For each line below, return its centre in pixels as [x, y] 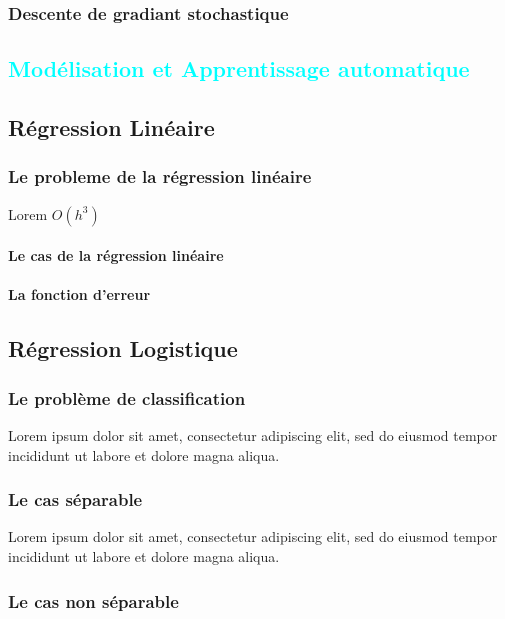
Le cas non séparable [93, 600]
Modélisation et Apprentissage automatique [239, 68]
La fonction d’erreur [79, 294]
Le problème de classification [127, 397]
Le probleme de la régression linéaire [160, 176]
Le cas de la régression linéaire [116, 255]
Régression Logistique [123, 348]
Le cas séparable [75, 499]
